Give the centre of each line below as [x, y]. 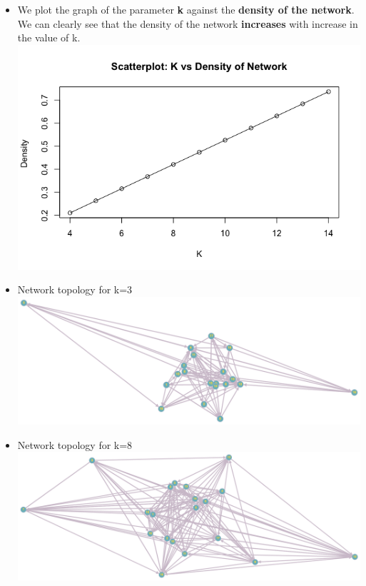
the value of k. [49, 37]
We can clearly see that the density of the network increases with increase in [188, 23]
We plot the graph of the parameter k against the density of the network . [186, 9]
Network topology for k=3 [75, 289]
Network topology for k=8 [75, 444]
